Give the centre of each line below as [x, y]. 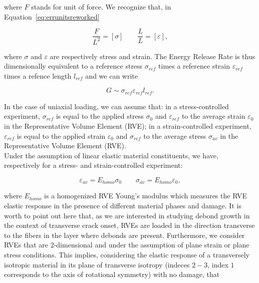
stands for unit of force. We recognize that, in [101, 7]
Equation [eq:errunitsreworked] [52, 16]
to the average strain [213, 116]
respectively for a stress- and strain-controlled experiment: [93, 165]
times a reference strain [194, 66]
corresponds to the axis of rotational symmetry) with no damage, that [112, 274]
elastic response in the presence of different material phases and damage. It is [123, 206]
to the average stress [175, 135]
